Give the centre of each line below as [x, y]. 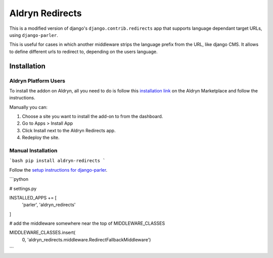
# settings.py [23, 188]
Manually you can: [29, 107]
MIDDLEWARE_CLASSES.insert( [42, 233]
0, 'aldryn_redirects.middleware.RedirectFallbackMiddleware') [86, 239]
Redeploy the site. [41, 138]
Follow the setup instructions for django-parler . [58, 170]
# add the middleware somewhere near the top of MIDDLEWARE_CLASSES [87, 223]
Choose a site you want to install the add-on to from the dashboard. [93, 117]
